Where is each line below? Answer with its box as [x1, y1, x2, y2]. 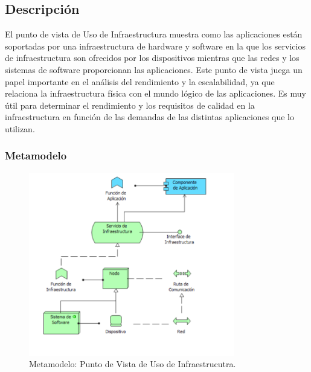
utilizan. [5, 122, 35, 135]
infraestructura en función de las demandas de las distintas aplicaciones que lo [5, 111, 294, 123]
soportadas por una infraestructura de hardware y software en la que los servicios [5, 39, 306, 52]
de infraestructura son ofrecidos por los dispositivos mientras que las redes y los [5, 51, 300, 64]
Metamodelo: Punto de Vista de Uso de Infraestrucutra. [29, 358, 236, 370]
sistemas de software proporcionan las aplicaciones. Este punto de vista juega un [5, 63, 303, 75]
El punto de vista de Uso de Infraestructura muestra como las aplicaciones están [5, 28, 303, 40]
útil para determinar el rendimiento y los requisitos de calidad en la [5, 98, 255, 111]
